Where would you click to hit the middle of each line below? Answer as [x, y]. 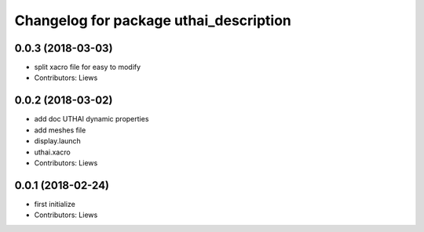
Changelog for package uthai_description [153, 20]
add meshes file [60, 130]
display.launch [58, 141]
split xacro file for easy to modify [88, 67]
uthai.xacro [52, 152]
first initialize [55, 204]
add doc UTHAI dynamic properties [91, 119]
